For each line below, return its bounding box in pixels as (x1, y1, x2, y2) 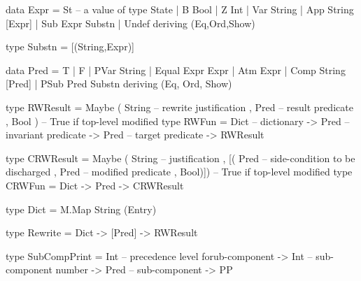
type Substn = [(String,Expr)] (6, 39, 134, 54)
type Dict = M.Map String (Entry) (6, 201, 157, 216)
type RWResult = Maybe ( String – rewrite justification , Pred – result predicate (6, 99, 353, 114)
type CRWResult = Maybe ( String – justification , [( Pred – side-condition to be (6, 150, 355, 165)
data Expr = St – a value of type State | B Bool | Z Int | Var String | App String (6, 2, 354, 16)
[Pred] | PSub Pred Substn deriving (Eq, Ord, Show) (6, 76, 232, 91)
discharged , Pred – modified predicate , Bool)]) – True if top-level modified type (6, 164, 353, 179)
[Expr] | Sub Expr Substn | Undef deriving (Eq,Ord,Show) (6, 15, 255, 30)
